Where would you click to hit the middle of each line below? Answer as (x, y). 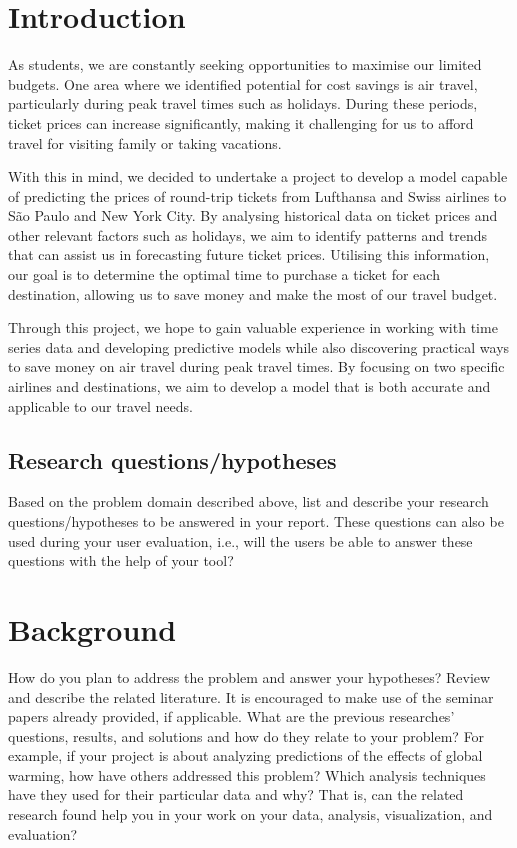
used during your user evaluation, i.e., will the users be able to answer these (240, 540)
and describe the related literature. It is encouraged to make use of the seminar (251, 696)
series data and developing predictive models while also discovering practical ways (259, 346)
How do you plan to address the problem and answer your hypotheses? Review (249, 676)
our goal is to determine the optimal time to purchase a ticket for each (224, 274)
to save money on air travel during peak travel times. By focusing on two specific (256, 366)
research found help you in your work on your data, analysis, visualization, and (250, 814)
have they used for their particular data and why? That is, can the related (236, 794)
